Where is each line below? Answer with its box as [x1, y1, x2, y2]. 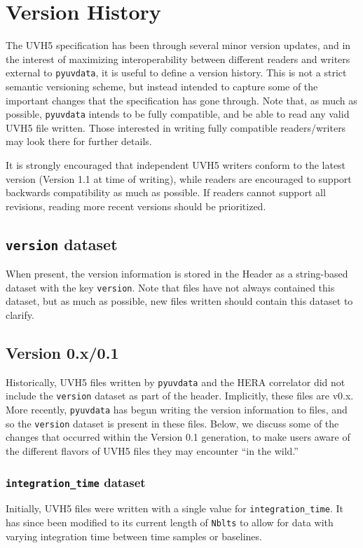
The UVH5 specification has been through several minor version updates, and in [6, 38, 351, 53]
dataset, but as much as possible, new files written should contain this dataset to [6, 294, 353, 308]
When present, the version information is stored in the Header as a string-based [6, 266, 348, 281]
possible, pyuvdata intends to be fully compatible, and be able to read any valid [6, 107, 350, 121]
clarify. [6, 308, 34, 322]
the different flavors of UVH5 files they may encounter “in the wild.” [6, 444, 299, 458]
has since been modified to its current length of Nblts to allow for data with [6, 515, 334, 530]
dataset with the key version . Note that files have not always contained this [6, 280, 335, 294]
